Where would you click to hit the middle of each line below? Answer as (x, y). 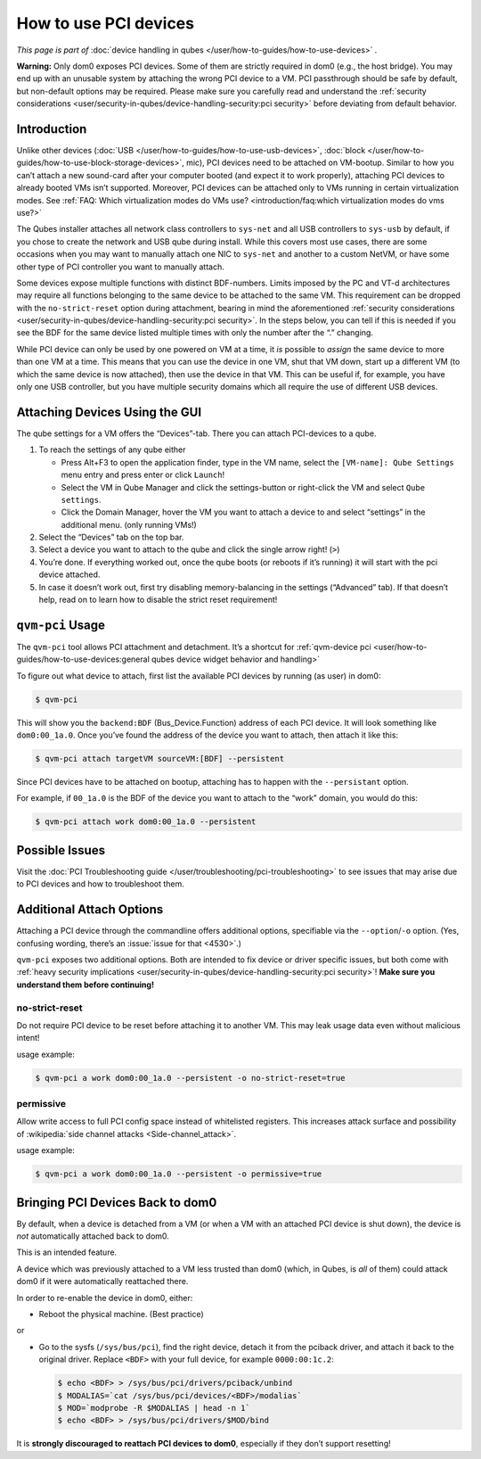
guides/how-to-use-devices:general (83, 659)
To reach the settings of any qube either (112, 449)
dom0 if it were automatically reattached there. (102, 1282)
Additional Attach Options (90, 910)
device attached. (69, 574)
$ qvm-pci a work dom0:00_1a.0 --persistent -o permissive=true (179, 1174)
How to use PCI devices (106, 23)
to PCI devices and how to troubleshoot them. (100, 884)
